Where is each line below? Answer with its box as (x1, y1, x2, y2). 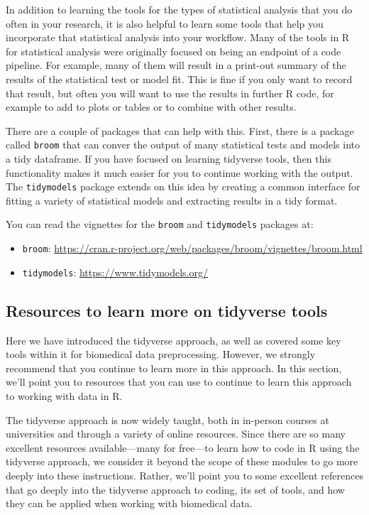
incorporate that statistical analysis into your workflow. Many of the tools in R (6, 30, 350, 45)
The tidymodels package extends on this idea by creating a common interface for (6, 179, 360, 194)
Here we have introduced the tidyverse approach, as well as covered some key (6, 332, 341, 347)
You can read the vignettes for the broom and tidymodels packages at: (6, 217, 314, 232)
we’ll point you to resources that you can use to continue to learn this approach (6, 374, 352, 389)
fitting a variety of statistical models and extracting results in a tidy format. (6, 193, 338, 207)
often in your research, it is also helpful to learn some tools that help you (6, 16, 324, 31)
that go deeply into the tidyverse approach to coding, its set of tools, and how (6, 482, 345, 497)
